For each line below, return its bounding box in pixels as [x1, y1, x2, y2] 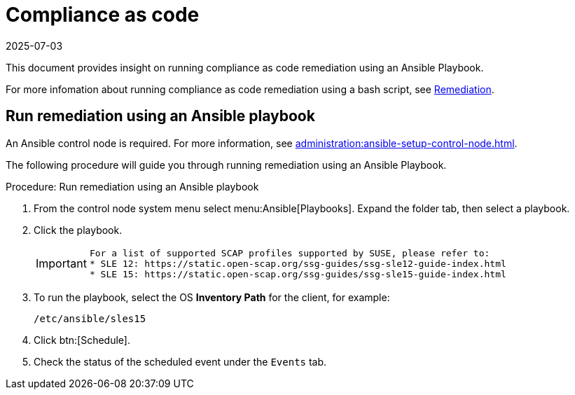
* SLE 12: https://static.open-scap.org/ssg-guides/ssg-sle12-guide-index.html [89, 258, 506, 269]
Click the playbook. [34, 223, 123, 236]
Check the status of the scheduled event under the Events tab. [34, 355, 327, 368]
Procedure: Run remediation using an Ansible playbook [6, 180, 259, 193]
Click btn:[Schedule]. [34, 333, 130, 346]
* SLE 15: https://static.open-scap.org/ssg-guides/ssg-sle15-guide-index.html [89, 268, 506, 279]
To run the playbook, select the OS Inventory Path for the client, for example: [34, 291, 390, 303]
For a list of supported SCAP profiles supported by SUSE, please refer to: [89, 247, 490, 258]
